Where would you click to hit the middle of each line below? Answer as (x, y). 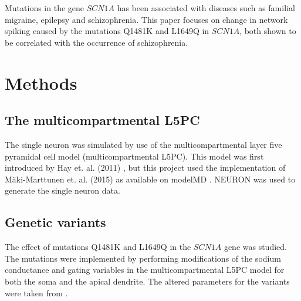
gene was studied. (255, 247)
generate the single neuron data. (62, 190)
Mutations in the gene (45, 8)
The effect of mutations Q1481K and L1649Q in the (98, 247)
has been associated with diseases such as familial (206, 8)
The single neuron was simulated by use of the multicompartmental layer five (143, 144)
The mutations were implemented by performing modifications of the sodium (143, 258)
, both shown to (268, 31)
